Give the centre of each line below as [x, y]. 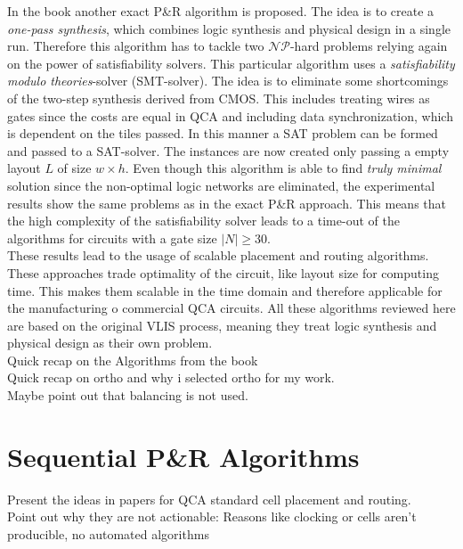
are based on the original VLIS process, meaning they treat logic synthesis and [222, 325]
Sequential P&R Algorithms [183, 456]
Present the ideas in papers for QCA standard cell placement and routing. [209, 499]
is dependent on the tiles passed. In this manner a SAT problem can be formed [223, 133]
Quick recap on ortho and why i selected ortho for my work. [171, 377]
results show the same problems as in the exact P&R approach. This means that [227, 203]
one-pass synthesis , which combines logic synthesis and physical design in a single [229, 28]
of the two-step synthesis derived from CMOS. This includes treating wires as [219, 98]
